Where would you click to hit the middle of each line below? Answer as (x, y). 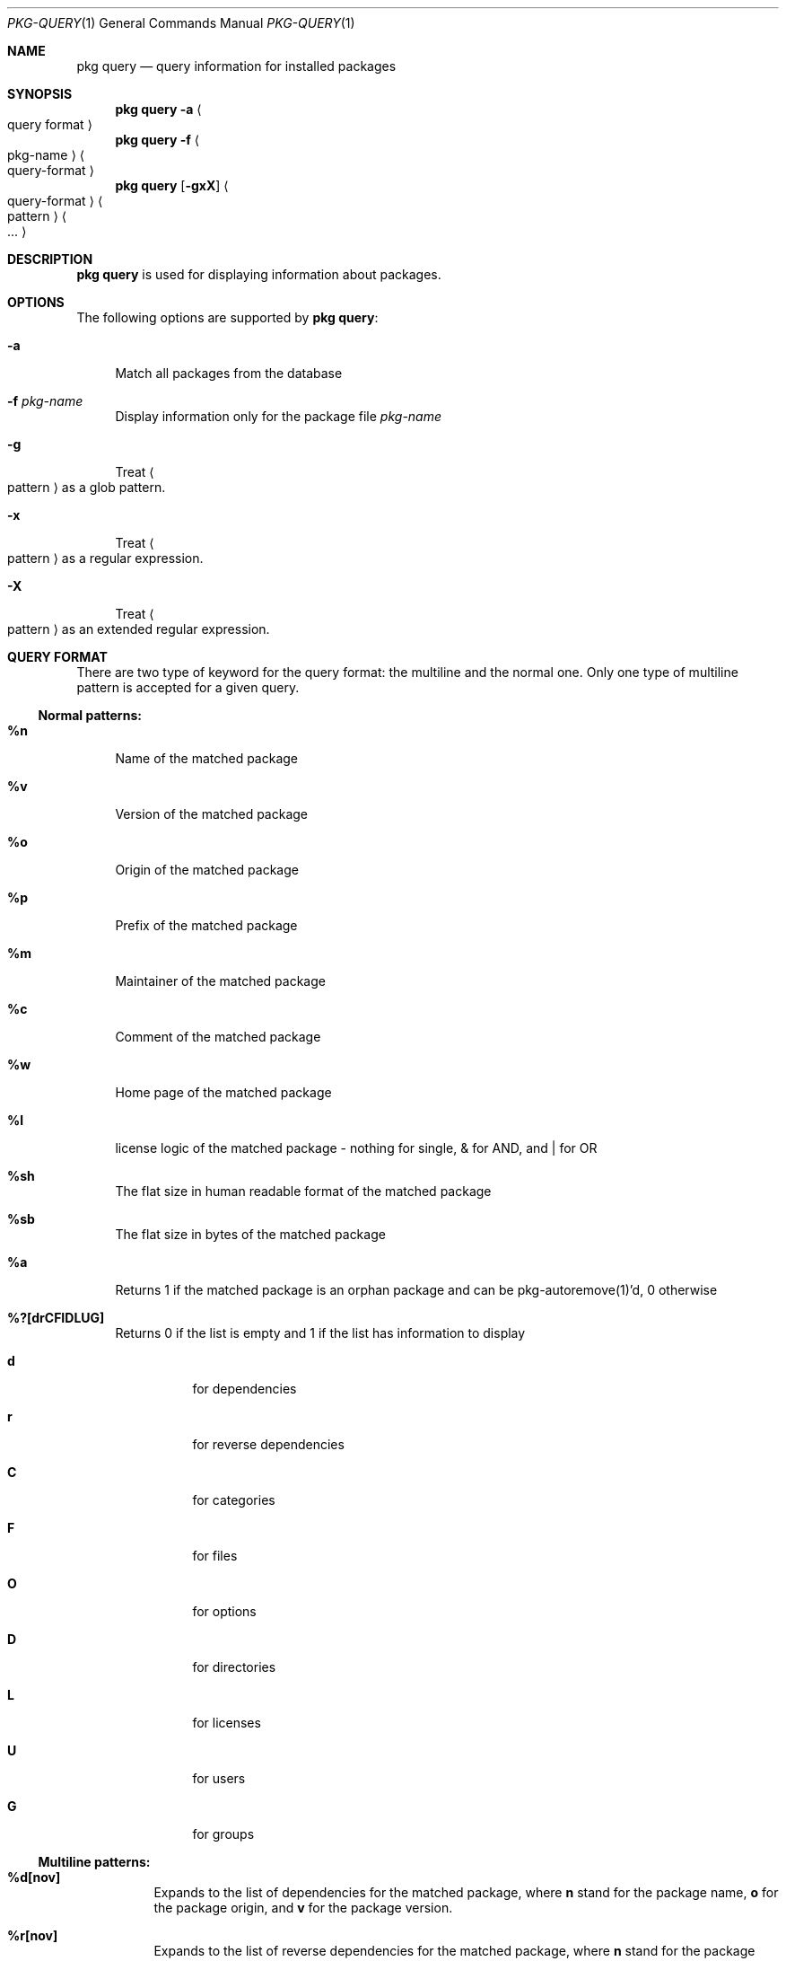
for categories (234, 1500)
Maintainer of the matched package (220, 981)
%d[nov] (34, 1877)
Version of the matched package (212, 814)
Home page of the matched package (223, 1092)
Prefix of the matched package (206, 925)
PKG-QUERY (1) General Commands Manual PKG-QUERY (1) (181, 23)
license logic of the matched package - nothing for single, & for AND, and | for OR (356, 1148)
